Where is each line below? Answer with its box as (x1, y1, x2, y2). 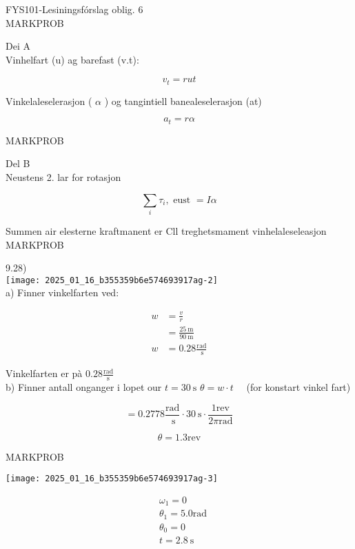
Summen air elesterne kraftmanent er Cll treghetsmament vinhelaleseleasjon (6, 223, 327, 238)
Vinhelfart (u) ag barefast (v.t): (6, 52, 139, 66)
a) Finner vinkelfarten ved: (6, 285, 119, 300)
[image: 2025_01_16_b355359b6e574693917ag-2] (6, 275, 218, 285)
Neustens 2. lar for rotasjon (6, 170, 121, 184)
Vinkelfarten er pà (6, 366, 83, 381)
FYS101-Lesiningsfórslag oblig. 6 (6, 2, 143, 16)
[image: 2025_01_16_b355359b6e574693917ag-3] (6, 474, 218, 484)
